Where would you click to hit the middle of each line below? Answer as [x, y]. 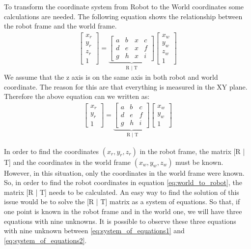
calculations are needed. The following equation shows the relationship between [123, 16]
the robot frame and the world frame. [60, 26]
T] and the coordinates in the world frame [68, 162]
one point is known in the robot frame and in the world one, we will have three [123, 211]
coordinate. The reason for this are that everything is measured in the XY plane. [126, 86]
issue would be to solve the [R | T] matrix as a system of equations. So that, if [122, 202]
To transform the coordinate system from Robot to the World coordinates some [124, 6]
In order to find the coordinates [52, 151]
